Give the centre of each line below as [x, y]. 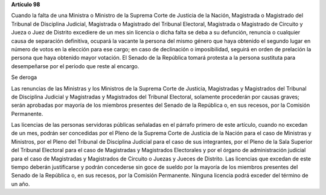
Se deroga [24, 77]
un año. [21, 184]
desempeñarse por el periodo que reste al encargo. [75, 66]
